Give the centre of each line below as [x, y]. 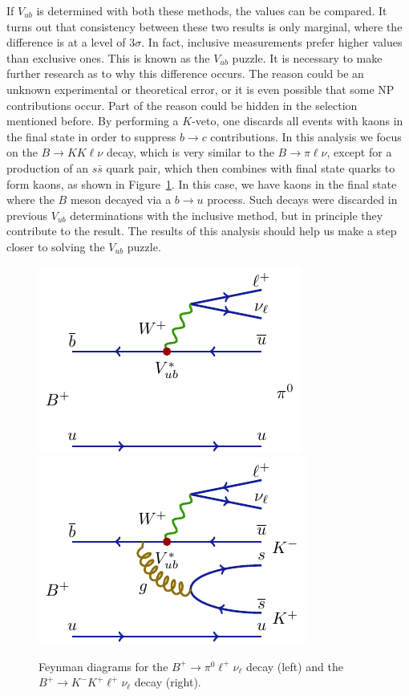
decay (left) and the [294, 666]
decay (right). [168, 682]
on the [22, 152]
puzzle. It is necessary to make [307, 57]
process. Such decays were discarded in [302, 199]
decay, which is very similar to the [190, 152]
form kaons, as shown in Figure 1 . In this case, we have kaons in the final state [202, 183]
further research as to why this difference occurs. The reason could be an [185, 73]
